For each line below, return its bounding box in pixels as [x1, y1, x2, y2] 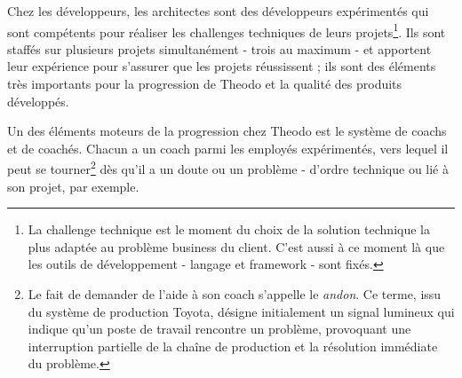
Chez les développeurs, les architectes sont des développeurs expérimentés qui [7, 2, 429, 20]
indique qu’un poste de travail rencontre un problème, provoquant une [28, 319, 411, 338]
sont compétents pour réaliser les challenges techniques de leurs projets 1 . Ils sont [7, 20, 446, 41]
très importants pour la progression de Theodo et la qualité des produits [7, 75, 402, 93]
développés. [7, 91, 69, 110]
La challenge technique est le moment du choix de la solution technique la [28, 220, 430, 239]
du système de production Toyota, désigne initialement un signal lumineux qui [28, 302, 455, 320]
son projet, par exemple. [7, 177, 139, 195]
